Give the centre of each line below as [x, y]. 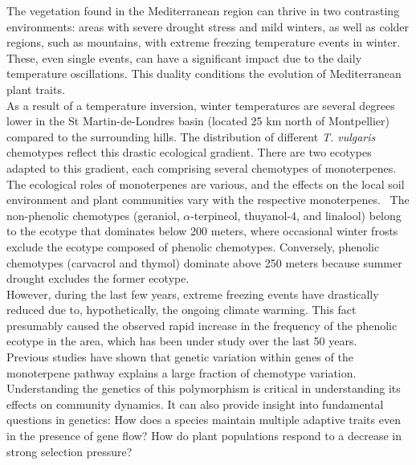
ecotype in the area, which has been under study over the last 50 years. [182, 341]
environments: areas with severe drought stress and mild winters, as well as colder [208, 26]
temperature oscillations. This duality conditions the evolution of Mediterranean [204, 73]
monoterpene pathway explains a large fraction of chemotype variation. [181, 372]
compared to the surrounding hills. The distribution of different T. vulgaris [191, 136]
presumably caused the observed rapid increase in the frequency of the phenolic [202, 325]
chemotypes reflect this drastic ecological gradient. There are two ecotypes [189, 152]
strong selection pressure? [69, 451]
